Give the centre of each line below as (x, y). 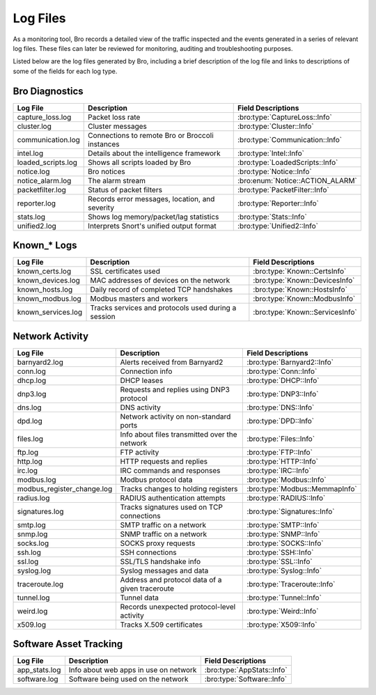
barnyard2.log (40, 362)
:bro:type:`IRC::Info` (279, 470)
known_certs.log (44, 272)
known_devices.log (48, 281)
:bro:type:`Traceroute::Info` (291, 584)
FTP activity (140, 452)
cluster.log (34, 126)
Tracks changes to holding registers (179, 489)
